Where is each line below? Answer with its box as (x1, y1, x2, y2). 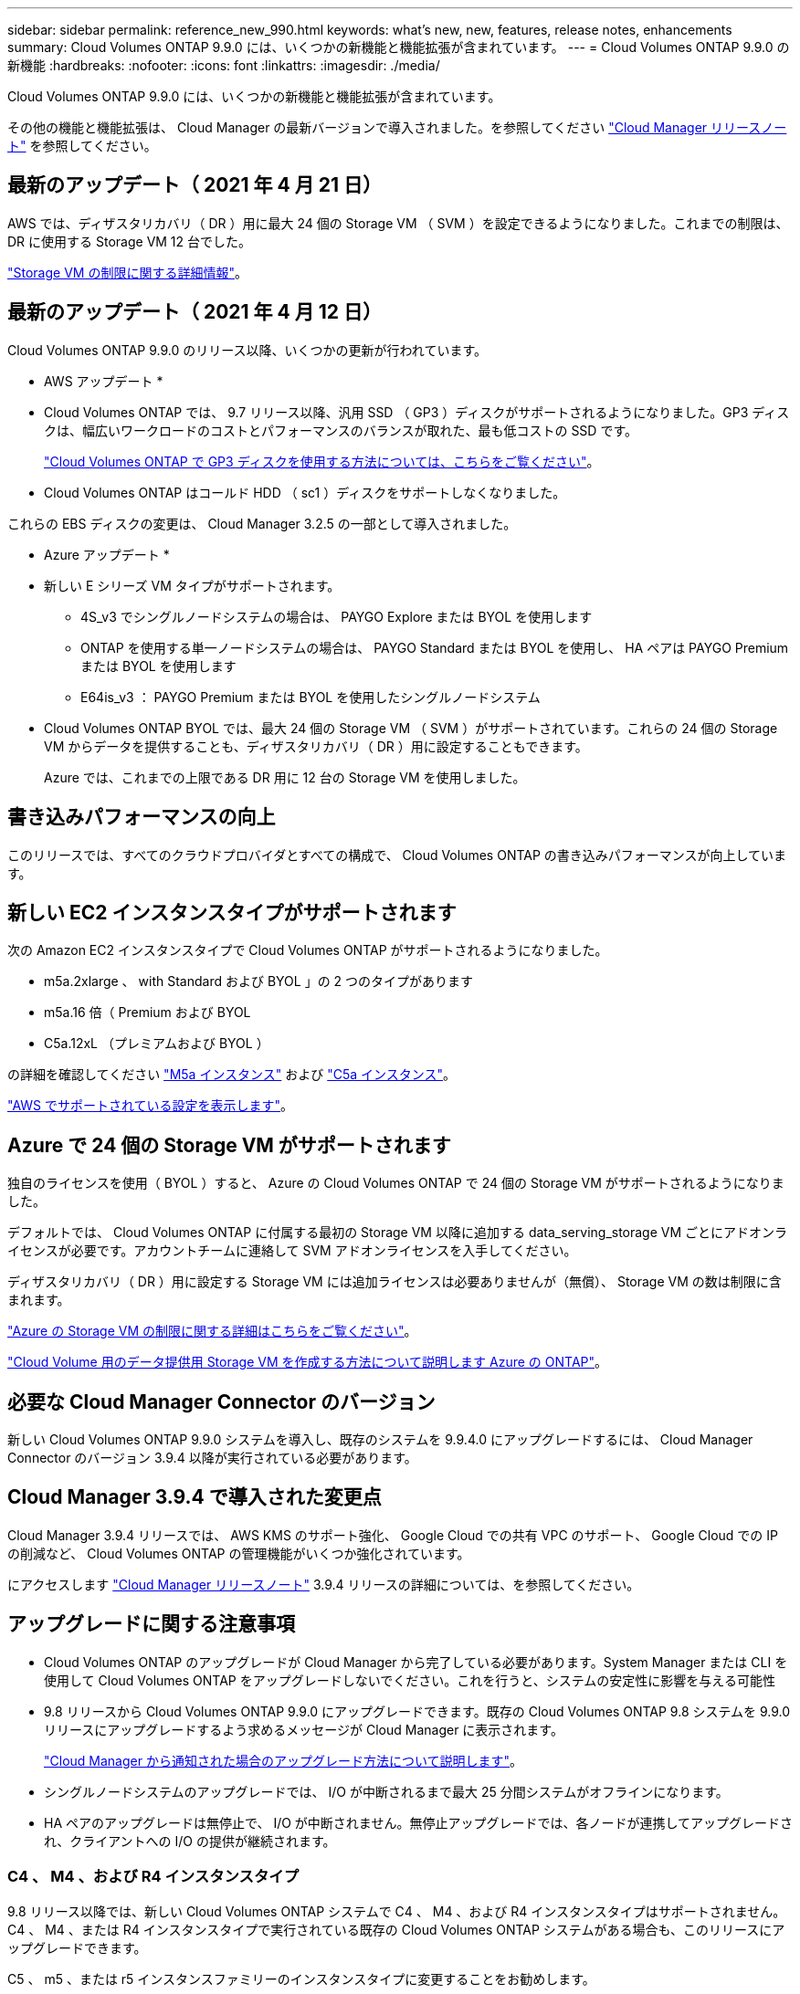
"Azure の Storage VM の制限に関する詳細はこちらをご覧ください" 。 (7, 1323, 417, 1339)
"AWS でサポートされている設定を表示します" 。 (7, 1097, 294, 1114)
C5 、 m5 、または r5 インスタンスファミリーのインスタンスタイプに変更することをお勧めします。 (7, 1970, 595, 1987)
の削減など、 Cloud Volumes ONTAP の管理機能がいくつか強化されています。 (7, 1545, 470, 1561)
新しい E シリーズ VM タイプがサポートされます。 (44, 577, 341, 593)
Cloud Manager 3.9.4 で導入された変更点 (7, 1485, 382, 1509)
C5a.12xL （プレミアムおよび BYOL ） (44, 1035, 269, 1052)
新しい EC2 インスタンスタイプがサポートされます (7, 900, 457, 924)
